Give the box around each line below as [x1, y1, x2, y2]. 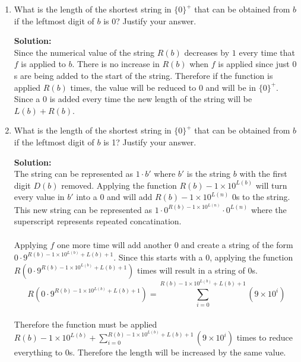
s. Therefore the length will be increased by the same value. [69, 346, 286, 358]
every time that [239, 46, 295, 58]
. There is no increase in [72, 58, 160, 70]
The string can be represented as [14, 167, 134, 180]
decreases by [184, 46, 230, 58]
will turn [255, 179, 287, 191]
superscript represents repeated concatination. [14, 215, 182, 227]
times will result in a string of [137, 263, 245, 276]
